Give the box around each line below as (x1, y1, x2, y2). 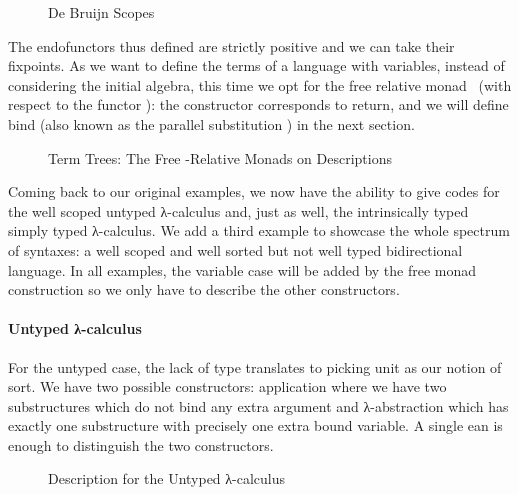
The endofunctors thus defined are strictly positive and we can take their (8, 35, 455, 56)
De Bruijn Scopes (48, 2, 155, 22)
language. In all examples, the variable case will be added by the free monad (8, 259, 477, 280)
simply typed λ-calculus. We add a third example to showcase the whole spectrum (8, 220, 510, 241)
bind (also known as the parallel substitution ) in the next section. (8, 113, 415, 134)
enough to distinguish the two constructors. (8, 434, 274, 455)
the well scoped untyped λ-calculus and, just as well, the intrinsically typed (8, 200, 469, 221)
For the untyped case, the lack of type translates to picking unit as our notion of (8, 356, 502, 377)
